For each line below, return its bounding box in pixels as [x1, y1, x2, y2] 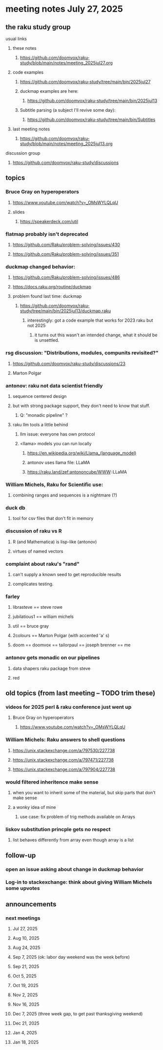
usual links [5, 36, 27, 41]
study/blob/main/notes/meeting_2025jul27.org [20, 60, 113, 65]
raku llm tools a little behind [12, 421, 68, 428]
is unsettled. [34, 337, 60, 343]
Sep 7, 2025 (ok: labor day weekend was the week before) [12, 954, 130, 960]
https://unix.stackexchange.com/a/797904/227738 [12, 766, 116, 772]
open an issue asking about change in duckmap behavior [5, 865, 143, 872]
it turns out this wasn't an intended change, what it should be [34, 332, 158, 338]
